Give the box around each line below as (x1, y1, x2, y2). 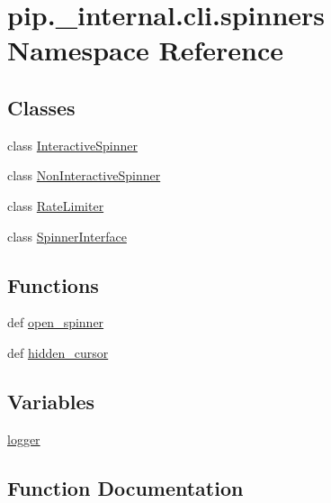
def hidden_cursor (7, 343, 109, 361)
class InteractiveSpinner (7, 135, 138, 154)
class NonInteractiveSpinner (7, 166, 161, 185)
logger (7, 429, 40, 448)
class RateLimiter (7, 196, 104, 215)
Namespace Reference (7, 32, 283, 69)
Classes (7, 93, 76, 121)
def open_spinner (7, 313, 104, 332)
